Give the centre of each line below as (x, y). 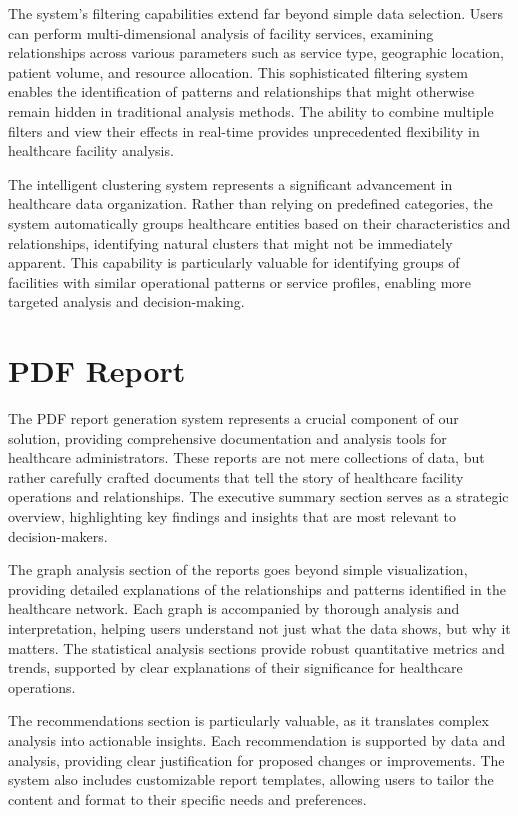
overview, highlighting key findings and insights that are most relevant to (232, 516)
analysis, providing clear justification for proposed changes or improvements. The (256, 759)
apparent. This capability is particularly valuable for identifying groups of (234, 262)
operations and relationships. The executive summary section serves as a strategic (258, 496)
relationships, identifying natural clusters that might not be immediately (230, 242)
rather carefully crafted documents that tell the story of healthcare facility (236, 476)
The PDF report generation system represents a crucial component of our (233, 418)
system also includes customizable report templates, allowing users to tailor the (251, 779)
